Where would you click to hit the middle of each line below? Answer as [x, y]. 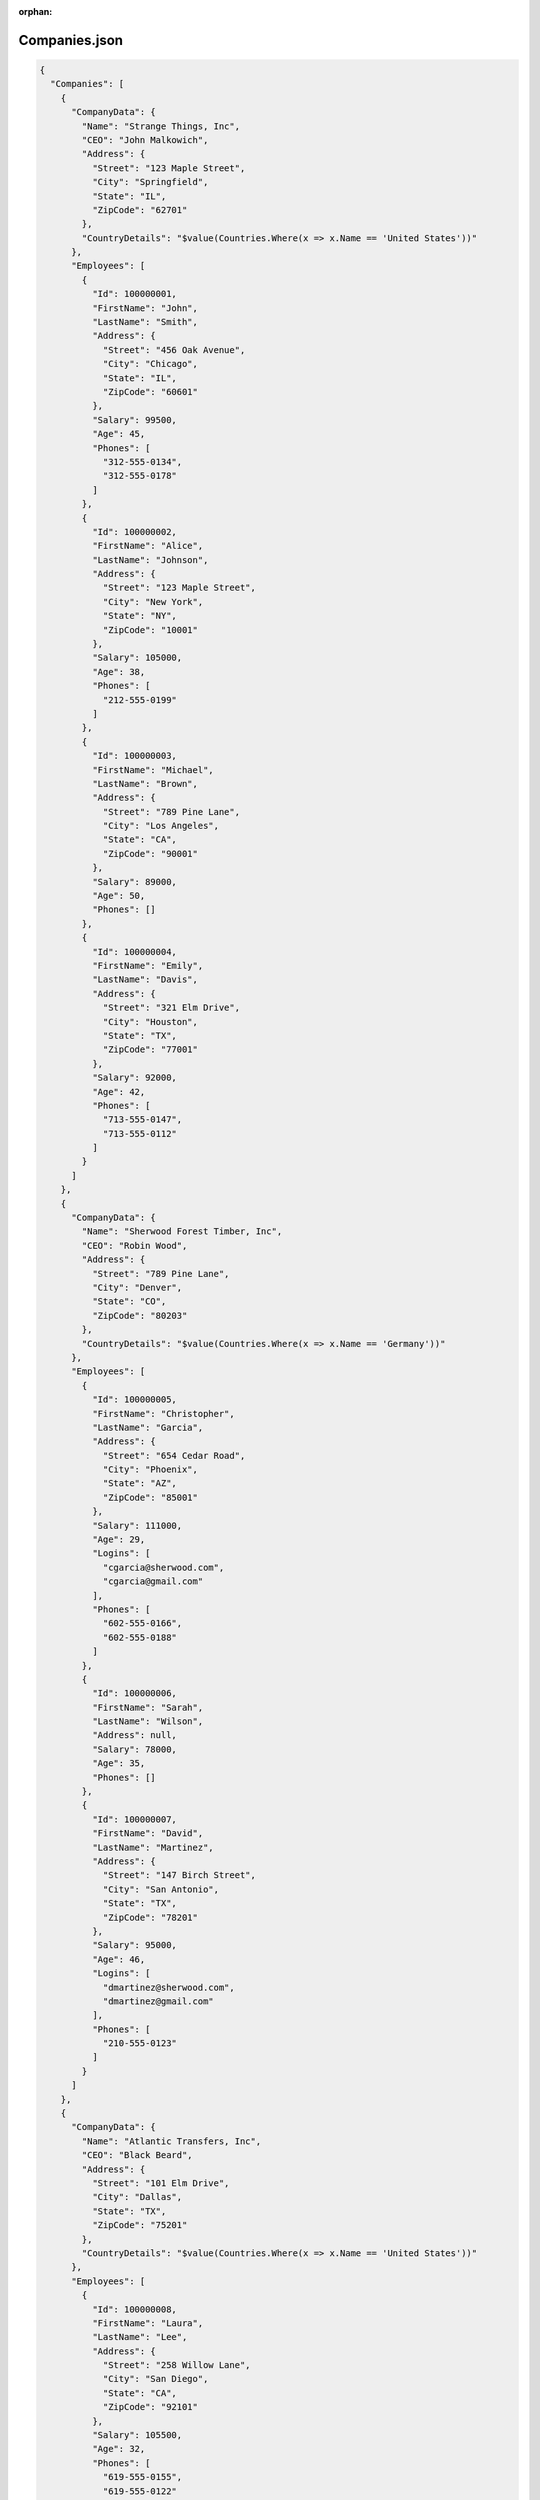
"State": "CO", [129, 1301]
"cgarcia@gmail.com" [153, 1581]
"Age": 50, [118, 896]
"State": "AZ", [139, 1483]
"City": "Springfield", [150, 182]
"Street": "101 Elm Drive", [160, 2183]
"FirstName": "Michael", [152, 769]
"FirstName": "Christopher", [163, 1413]
